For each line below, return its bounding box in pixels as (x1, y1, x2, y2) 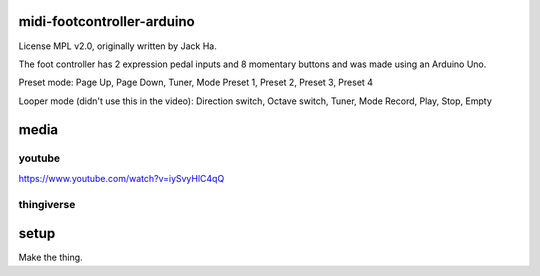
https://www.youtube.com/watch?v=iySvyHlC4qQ (18, 172, 225, 184)
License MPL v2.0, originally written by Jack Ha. (18, 40, 217, 52)
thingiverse (18, 197, 76, 211)
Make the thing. (18, 251, 84, 264)
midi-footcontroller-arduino (18, 13, 195, 30)
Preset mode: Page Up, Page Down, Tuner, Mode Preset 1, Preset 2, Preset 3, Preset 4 (18, 76, 374, 89)
